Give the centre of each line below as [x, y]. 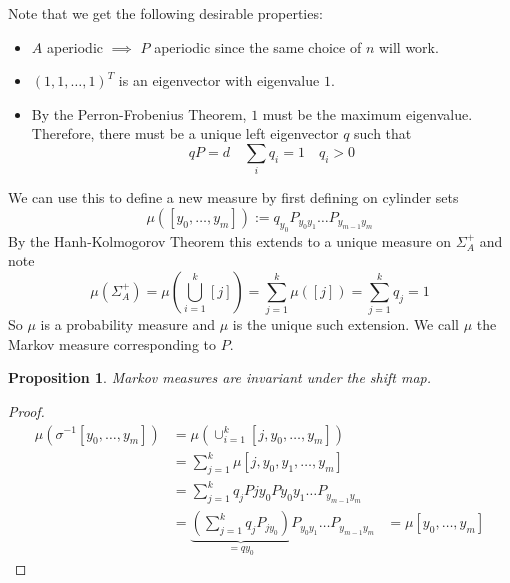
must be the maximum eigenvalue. [367, 113]
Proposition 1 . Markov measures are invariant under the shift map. [220, 377]
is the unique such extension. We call [345, 324]
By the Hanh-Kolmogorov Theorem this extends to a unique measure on [230, 240]
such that [383, 133]
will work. [408, 46]
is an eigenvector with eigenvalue [219, 80]
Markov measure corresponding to [112, 343]
